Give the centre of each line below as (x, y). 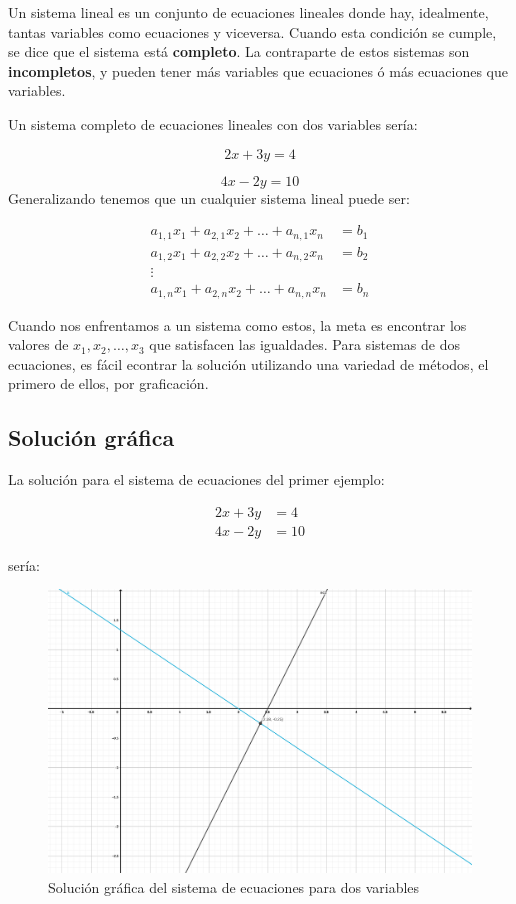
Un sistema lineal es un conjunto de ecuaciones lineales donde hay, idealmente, (248, 12)
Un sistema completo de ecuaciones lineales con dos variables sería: (213, 123)
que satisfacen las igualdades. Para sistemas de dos (304, 344)
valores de (38, 344)
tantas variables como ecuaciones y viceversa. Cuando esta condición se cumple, (252, 31)
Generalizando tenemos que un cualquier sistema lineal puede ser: (209, 197)
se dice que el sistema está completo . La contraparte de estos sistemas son (239, 51)
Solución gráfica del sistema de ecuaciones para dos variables (234, 886)
